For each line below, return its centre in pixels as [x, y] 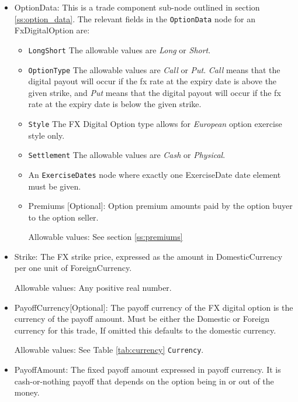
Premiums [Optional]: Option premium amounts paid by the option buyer [160, 206]
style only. [46, 135]
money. [27, 392]
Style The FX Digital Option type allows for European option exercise [155, 123]
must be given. [55, 186]
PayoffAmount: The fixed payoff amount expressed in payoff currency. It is [148, 370]
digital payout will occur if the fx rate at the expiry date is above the [153, 81]
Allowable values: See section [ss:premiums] [105, 237]
